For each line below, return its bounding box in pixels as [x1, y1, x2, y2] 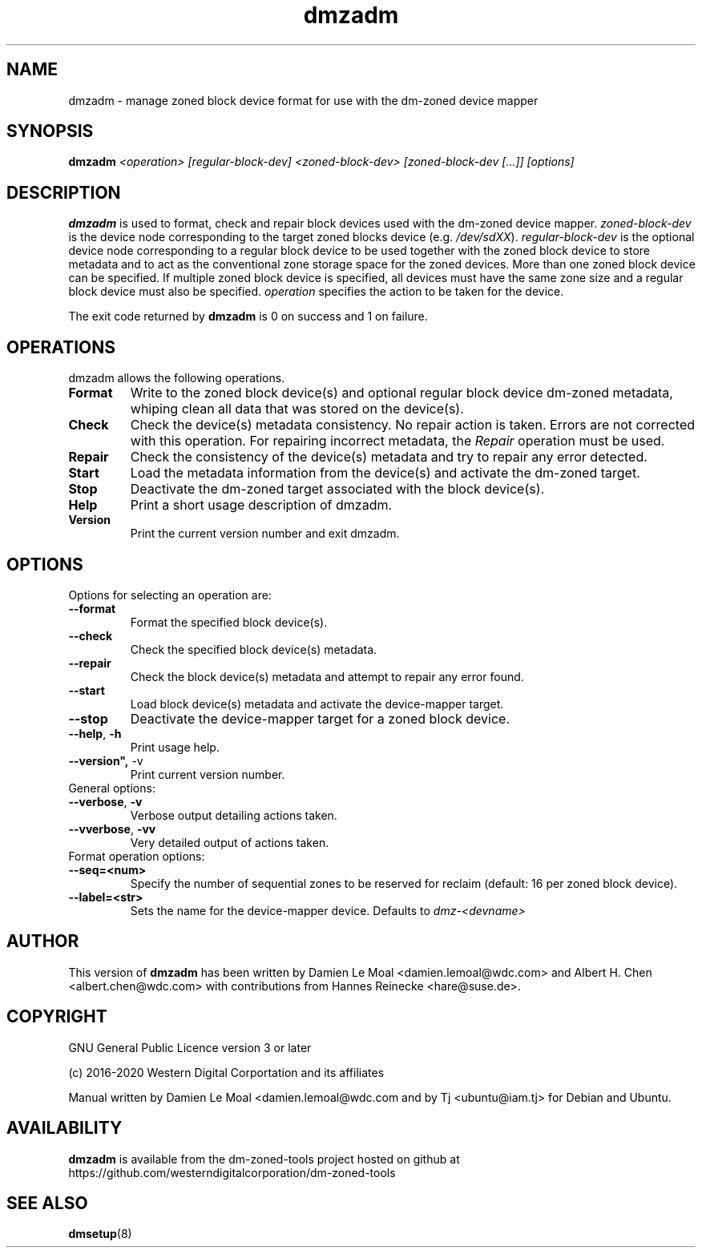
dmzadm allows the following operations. [68, 371, 285, 385]
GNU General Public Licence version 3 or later [68, 1040, 312, 1054]
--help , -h [68, 726, 122, 740]
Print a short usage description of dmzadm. [130, 497, 393, 514]
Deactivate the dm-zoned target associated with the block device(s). [130, 481, 545, 498]
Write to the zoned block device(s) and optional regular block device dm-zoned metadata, [130, 385, 673, 401]
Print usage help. [130, 740, 220, 754]
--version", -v [68, 753, 143, 768]
